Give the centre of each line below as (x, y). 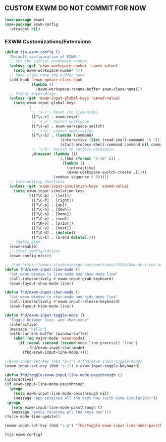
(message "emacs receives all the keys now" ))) (61, 412)
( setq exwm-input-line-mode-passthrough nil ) (61, 394)
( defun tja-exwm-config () (32, 52)
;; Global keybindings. (33, 94)
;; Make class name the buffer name (47, 75)
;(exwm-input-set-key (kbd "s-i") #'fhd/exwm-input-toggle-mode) (73, 361)
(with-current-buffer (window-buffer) (49, 334)
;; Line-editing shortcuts (37, 182)
